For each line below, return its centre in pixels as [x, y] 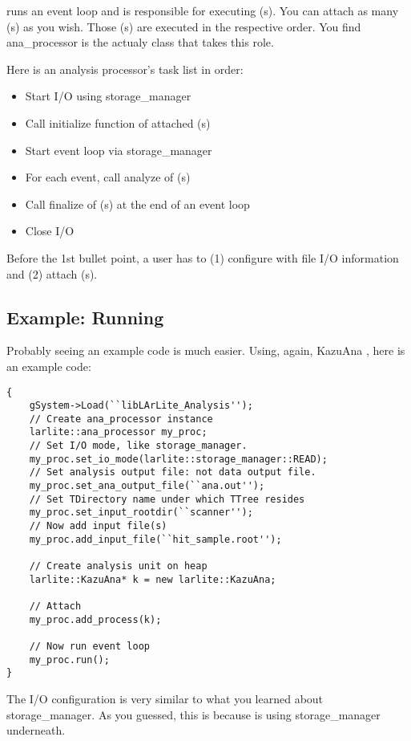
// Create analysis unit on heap [118, 566]
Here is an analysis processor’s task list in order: [125, 69]
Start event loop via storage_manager [119, 150]
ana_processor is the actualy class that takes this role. [140, 42]
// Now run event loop [89, 646]
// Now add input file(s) [98, 526]
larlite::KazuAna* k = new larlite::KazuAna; [153, 579]
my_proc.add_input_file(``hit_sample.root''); [155, 539]
